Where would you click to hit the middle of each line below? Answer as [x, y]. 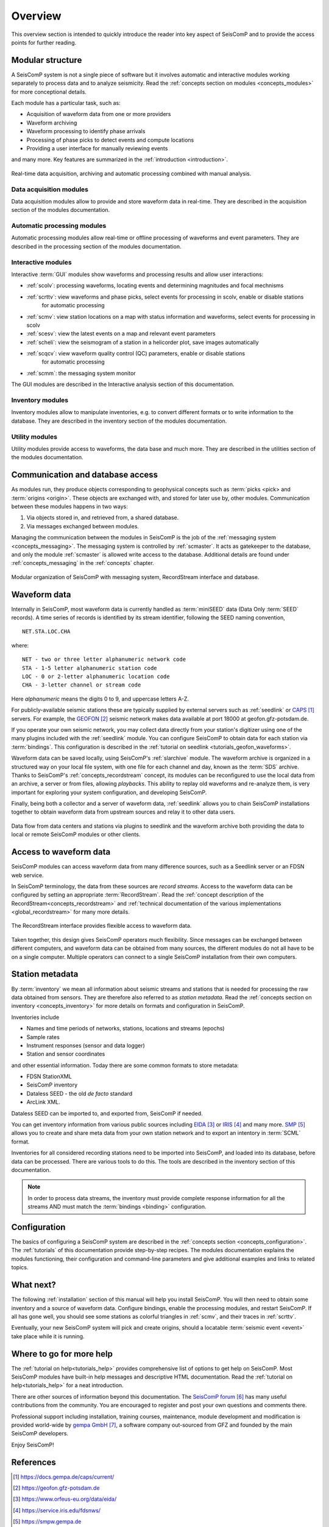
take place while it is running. [48, 1336]
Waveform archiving [52, 123]
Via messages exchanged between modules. [83, 526]
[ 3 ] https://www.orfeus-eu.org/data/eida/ [65, 1499]
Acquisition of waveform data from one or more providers [99, 114]
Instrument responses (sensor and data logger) [86, 1045]
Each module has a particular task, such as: [66, 103]
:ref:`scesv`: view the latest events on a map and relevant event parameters [121, 333]
